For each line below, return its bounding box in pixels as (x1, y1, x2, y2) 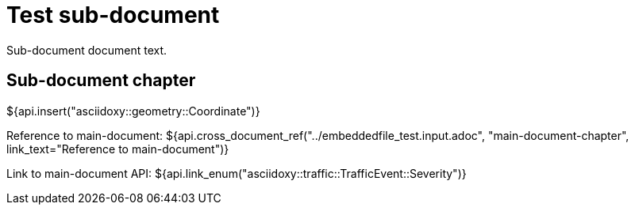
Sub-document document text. (6, 43, 167, 57)
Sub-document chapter (6, 70, 196, 91)
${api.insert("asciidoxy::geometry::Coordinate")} (6, 104, 260, 118)
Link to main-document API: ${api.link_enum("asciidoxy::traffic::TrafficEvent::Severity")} (6, 166, 467, 180)
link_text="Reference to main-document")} (6, 141, 229, 156)
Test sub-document (6, 2, 220, 28)
